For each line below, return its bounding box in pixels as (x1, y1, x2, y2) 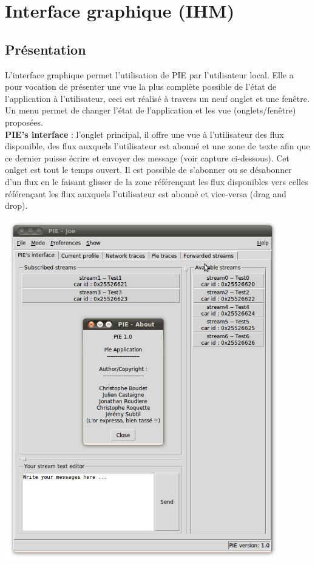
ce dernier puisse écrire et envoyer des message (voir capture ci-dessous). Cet (5, 151, 290, 164)
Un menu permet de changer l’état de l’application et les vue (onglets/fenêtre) (5, 104, 296, 117)
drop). (5, 199, 28, 212)
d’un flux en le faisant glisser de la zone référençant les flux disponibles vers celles (5, 175, 308, 188)
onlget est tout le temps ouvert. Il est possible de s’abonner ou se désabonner (5, 163, 292, 176)
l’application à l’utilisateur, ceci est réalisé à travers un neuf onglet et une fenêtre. (5, 92, 310, 104)
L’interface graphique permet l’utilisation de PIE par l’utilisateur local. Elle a (5, 68, 294, 81)
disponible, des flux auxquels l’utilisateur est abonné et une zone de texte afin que (5, 140, 310, 152)
